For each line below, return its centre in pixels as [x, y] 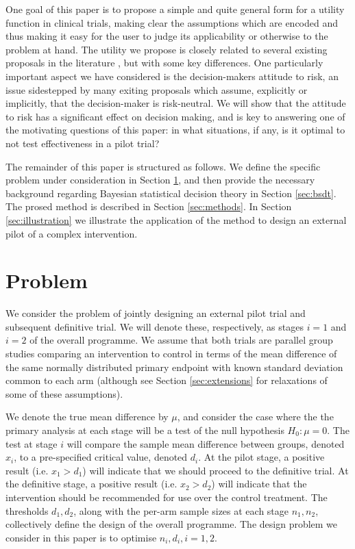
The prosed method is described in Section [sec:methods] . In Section [149, 206]
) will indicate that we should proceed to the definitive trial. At [216, 470]
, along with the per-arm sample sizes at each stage [181, 510]
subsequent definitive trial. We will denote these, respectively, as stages [155, 326]
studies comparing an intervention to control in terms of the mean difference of [171, 353]
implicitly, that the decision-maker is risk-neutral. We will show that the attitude [176, 103]
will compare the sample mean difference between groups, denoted [206, 443]
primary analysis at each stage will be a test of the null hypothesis [145, 430]
